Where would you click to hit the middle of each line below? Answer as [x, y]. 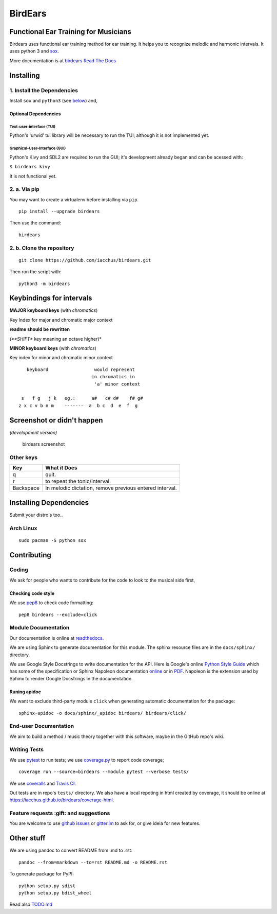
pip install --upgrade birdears [59, 212]
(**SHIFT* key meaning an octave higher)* [56, 339]
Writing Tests [26, 750]
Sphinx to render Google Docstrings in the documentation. [71, 678]
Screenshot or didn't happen [56, 420]
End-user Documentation [42, 726]
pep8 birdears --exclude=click [58, 614]
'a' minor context [117, 384]
